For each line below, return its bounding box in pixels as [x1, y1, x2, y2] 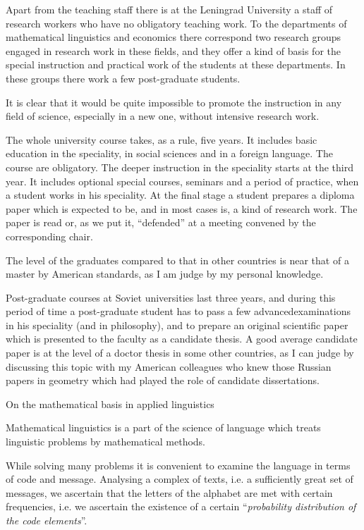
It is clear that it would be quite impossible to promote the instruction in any [6, 94, 342, 109]
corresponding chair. [6, 228, 93, 243]
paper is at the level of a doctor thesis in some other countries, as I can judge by [6, 345, 354, 360]
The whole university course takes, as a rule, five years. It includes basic [6, 132, 317, 147]
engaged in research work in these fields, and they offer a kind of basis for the [6, 43, 341, 58]
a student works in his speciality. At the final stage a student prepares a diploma [6, 187, 355, 202]
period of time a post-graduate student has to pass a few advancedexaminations [6, 304, 351, 319]
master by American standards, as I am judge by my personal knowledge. [6, 266, 324, 281]
